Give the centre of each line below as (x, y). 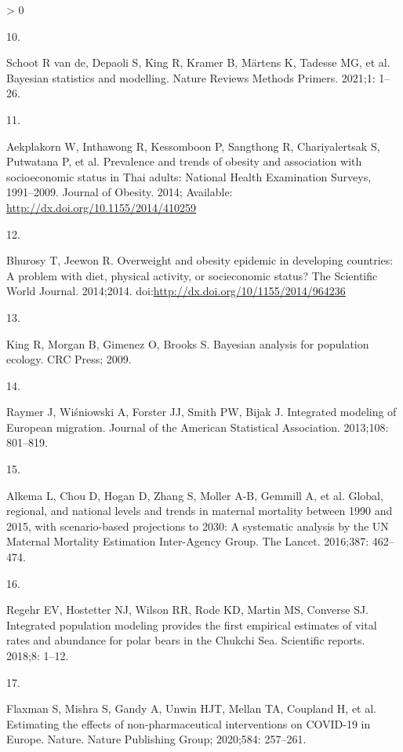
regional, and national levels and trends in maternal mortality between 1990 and (200, 511)
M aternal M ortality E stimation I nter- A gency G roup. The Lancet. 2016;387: (188, 541)
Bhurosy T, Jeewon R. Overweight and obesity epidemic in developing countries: (200, 260)
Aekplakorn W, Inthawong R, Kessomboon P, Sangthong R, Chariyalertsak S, (193, 146)
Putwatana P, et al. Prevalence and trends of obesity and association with (184, 161)
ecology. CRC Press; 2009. (69, 359)
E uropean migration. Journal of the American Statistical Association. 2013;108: (198, 427)
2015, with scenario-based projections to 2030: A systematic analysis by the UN (198, 526)
